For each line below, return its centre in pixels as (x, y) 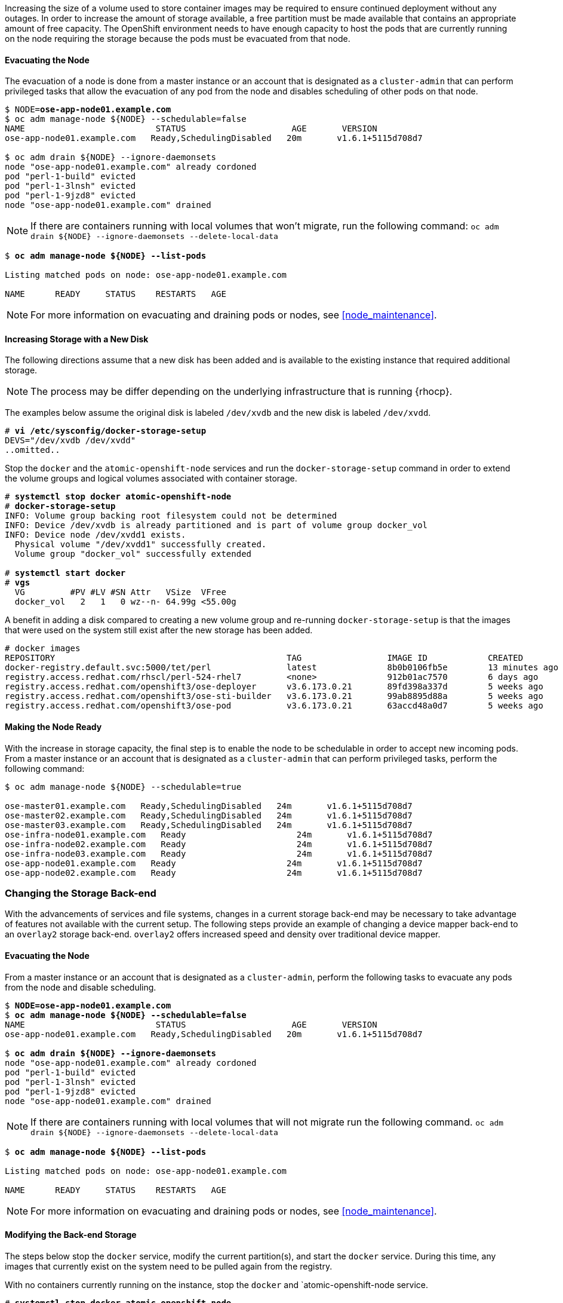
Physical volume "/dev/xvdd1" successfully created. (141, 545)
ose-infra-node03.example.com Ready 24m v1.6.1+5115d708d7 (219, 853)
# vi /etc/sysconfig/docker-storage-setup (106, 431)
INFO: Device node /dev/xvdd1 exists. (96, 535)
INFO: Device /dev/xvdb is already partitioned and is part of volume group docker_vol (216, 525)
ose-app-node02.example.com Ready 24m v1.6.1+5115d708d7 (214, 873)
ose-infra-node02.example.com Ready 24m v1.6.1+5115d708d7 (219, 844)
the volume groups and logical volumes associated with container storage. (151, 479)
